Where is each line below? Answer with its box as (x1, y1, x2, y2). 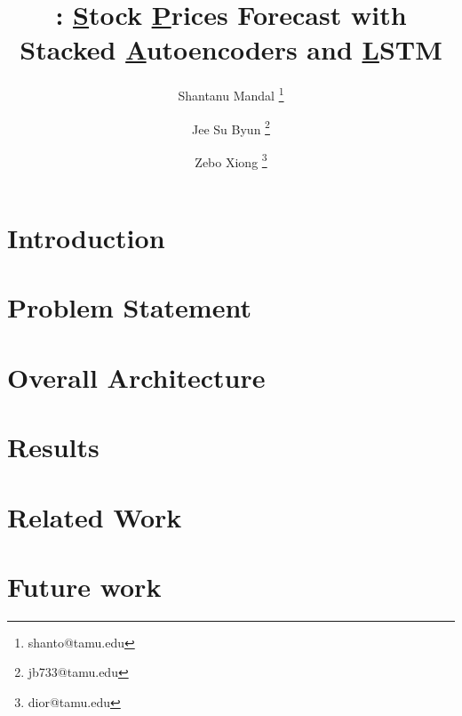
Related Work (7, 498, 182, 535)
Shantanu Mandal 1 (178, 84, 284, 104)
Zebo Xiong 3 (195, 149, 267, 171)
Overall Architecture (7, 358, 266, 395)
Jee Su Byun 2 (192, 117, 270, 138)
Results (7, 429, 100, 465)
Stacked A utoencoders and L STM (20, 31, 442, 68)
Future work (7, 567, 162, 604)
